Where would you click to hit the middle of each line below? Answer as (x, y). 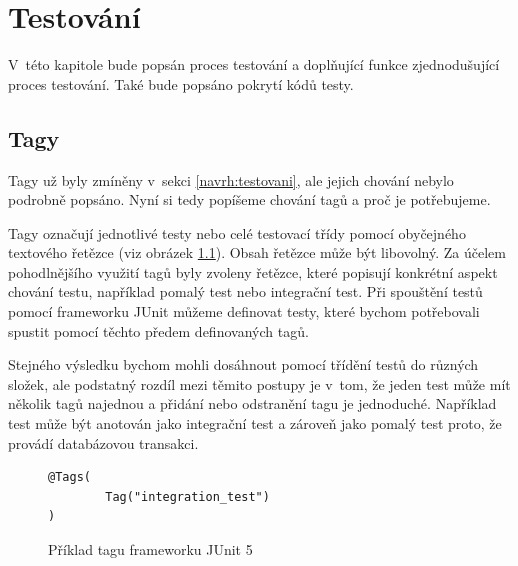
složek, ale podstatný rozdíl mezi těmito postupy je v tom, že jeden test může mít (259, 383)
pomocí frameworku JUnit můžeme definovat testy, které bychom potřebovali (244, 311)
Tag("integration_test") (187, 496)
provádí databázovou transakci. (103, 442)
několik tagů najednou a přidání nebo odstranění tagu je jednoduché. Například (252, 403)
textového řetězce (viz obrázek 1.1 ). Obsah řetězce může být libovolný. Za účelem (257, 252)
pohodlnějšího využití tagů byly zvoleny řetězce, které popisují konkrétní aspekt (253, 271)
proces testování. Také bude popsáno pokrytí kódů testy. (181, 83)
